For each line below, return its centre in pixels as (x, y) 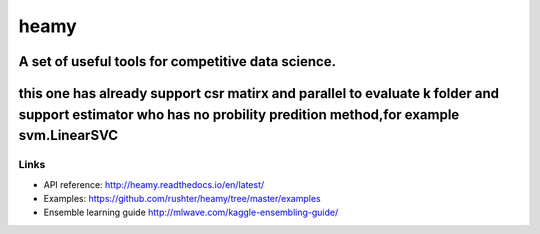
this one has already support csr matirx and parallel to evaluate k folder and (259, 93)
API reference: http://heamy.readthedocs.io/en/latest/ (154, 184)
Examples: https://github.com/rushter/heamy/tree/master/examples (182, 198)
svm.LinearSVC (68, 135)
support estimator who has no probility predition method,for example (239, 114)
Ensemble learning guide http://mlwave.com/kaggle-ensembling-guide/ (191, 212)
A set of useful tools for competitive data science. (177, 61)
